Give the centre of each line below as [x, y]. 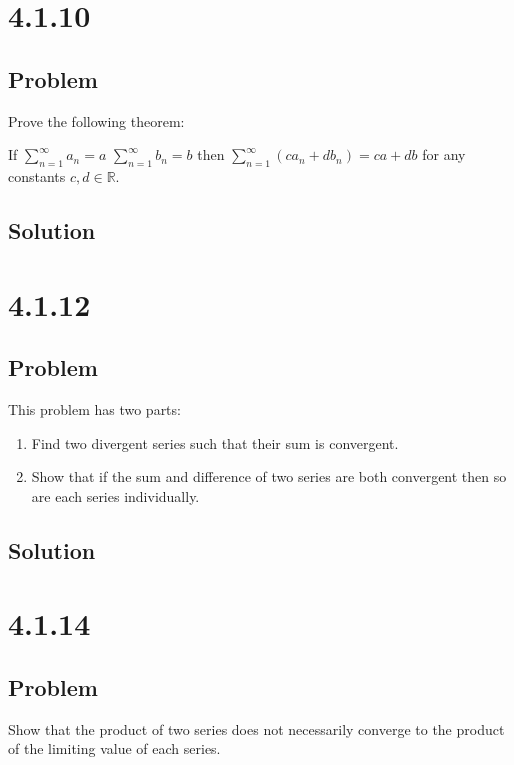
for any [444, 154]
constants [37, 175]
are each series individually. [115, 495]
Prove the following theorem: [96, 120]
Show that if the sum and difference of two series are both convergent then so [269, 476]
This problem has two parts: [94, 408]
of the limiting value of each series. [114, 748]
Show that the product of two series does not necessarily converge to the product [256, 728]
